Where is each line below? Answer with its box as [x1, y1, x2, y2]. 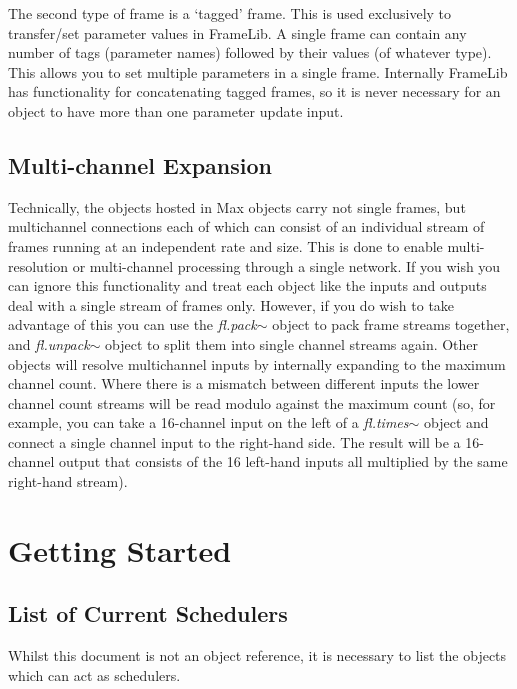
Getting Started [8, 529, 232, 570]
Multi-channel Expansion [8, 149, 272, 180]
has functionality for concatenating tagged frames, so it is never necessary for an [8, 81, 501, 102]
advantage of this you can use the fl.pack [8, 314, 257, 335]
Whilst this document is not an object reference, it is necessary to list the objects [8, 645, 507, 666]
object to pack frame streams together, [272, 314, 510, 335]
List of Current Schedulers [8, 598, 288, 629]
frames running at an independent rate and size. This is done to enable [8, 235, 443, 256]
